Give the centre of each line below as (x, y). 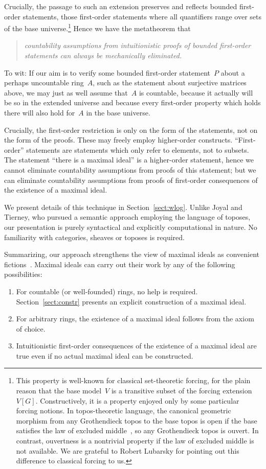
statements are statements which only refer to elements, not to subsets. (138, 149)
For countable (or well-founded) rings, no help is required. (107, 291)
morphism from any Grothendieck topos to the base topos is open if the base (137, 420)
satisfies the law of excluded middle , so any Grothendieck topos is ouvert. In (137, 430)
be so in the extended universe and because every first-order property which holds (132, 102)
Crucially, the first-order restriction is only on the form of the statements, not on (131, 130)
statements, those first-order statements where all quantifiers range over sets (142, 16)
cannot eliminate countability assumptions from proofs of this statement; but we (130, 169)
